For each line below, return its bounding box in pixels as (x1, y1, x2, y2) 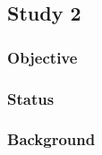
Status (7, 87, 55, 109)
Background (7, 128, 96, 151)
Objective (7, 46, 78, 68)
